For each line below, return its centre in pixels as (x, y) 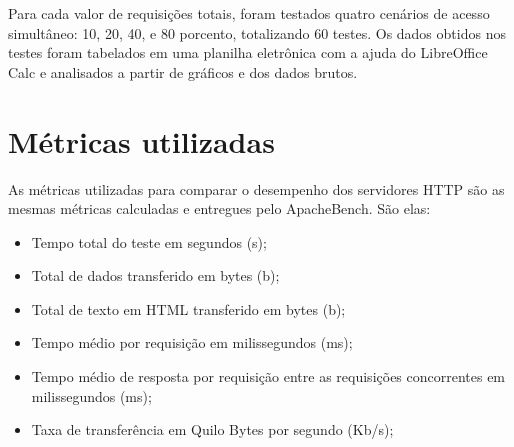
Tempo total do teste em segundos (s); (149, 241)
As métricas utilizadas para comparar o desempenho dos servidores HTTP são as (256, 188)
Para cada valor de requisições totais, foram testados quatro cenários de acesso (249, 13)
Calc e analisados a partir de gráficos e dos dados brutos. (183, 71)
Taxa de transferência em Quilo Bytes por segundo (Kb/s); (212, 429)
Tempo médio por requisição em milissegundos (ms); (192, 342)
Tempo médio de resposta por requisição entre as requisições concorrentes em (268, 376)
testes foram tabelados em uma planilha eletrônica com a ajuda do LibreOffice (248, 52)
